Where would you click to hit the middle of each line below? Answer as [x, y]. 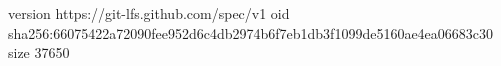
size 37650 [39, 52]
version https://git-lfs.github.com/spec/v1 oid [149, 13]
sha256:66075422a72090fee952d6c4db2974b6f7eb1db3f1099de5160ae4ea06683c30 [251, 32]
